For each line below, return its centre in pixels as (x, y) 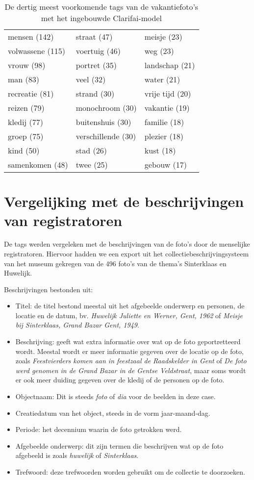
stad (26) (91, 150)
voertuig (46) (98, 51)
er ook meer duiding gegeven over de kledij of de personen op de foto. (120, 380)
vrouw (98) (27, 65)
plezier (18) (164, 136)
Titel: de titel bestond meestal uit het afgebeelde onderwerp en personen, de (130, 306)
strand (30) (95, 93)
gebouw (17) (166, 164)
